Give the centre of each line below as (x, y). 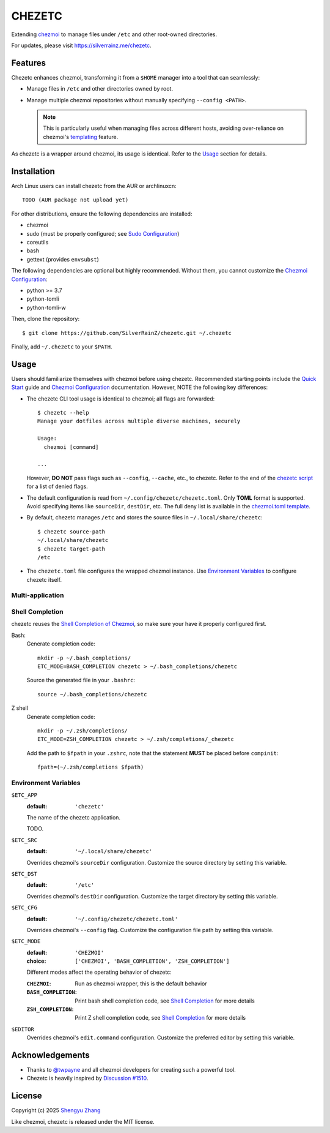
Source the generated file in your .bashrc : (81, 680)
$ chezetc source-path (71, 532)
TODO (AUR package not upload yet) (75, 200)
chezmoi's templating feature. (81, 137)
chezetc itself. (44, 579)
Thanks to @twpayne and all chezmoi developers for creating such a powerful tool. (131, 1070)
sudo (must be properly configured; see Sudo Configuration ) (103, 233)
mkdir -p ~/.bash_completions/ (84, 658)
